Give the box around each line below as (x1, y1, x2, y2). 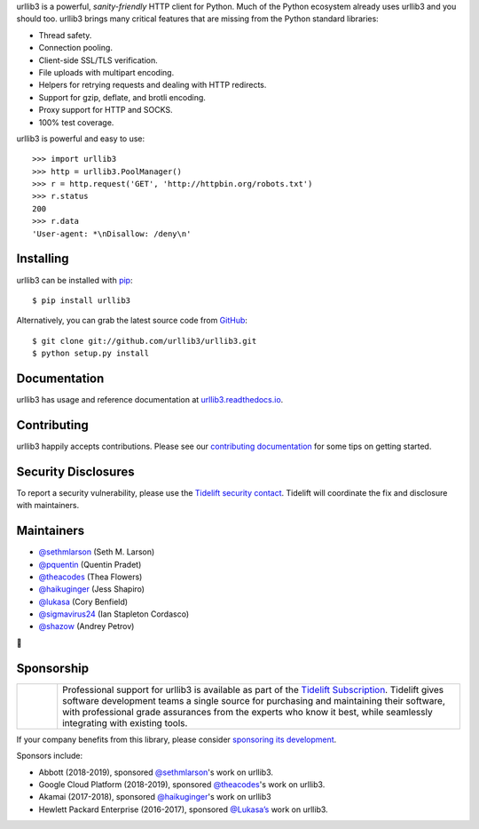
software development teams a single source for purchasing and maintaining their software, (62, 694, 445, 706)
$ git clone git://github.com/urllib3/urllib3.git (32, 336, 257, 346)
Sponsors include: (16, 751, 83, 761)
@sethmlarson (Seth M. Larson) (38, 546, 155, 557)
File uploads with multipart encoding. (38, 67, 175, 77)
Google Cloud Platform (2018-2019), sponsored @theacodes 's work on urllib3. (38, 778, 326, 790)
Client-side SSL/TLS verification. (38, 54, 159, 66)
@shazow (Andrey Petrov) (38, 621, 135, 632)
